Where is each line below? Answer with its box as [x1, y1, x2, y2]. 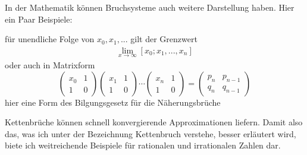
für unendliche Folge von [5, 33, 95, 45]
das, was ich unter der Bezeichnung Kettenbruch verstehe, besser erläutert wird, [5, 127, 296, 140]
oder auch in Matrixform [5, 59, 95, 71]
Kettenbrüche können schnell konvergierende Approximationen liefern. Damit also [5, 116, 303, 128]
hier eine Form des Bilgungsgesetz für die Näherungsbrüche [5, 96, 221, 108]
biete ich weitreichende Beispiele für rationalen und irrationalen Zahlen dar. [5, 139, 281, 151]
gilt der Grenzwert [130, 33, 198, 45]
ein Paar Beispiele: [5, 12, 73, 25]
